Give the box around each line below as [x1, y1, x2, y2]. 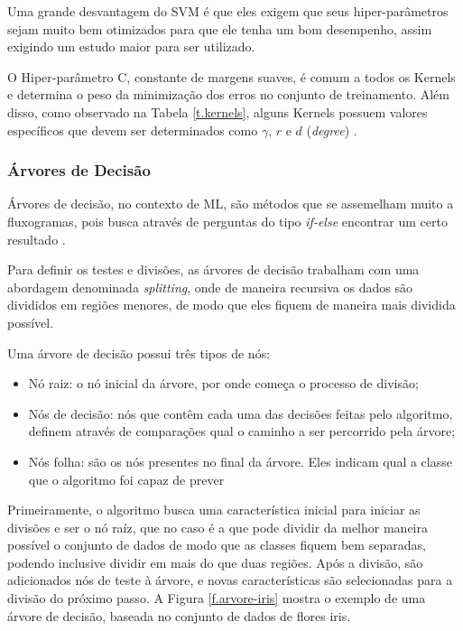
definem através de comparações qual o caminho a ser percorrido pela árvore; [28, 422, 456, 441]
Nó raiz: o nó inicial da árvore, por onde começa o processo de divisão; [28, 374, 419, 393]
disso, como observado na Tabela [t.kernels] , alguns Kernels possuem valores [7, 102, 428, 121]
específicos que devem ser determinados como [7, 120, 258, 139]
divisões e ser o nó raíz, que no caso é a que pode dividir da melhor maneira [7, 517, 428, 536]
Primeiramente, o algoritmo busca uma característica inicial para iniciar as [7, 500, 421, 519]
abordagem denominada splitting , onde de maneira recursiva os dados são [7, 277, 412, 296]
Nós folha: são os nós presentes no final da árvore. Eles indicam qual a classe [28, 451, 452, 470]
